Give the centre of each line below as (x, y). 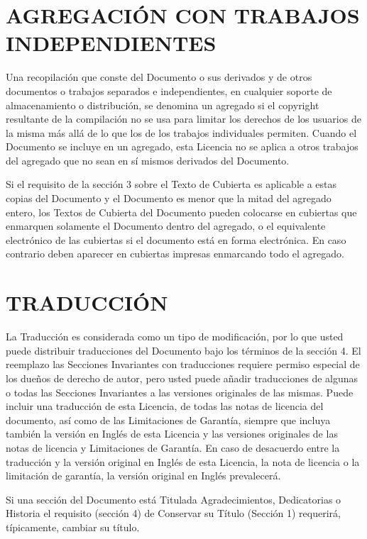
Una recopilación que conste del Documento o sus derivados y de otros (159, 77)
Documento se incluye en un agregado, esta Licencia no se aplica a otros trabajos (182, 146)
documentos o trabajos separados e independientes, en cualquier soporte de (169, 90)
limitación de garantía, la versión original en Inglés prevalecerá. (143, 476)
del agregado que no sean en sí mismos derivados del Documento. (148, 160)
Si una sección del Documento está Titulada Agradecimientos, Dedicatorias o (174, 499)
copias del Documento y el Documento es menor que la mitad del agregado (169, 198)
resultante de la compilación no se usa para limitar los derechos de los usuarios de (183, 119)
